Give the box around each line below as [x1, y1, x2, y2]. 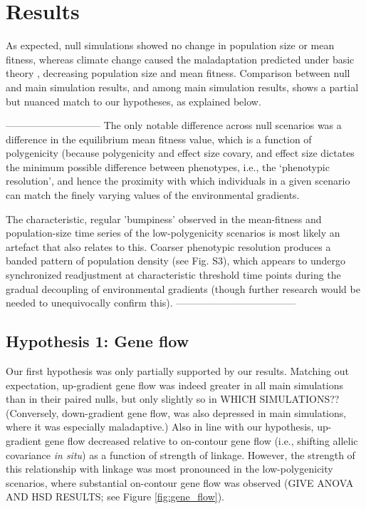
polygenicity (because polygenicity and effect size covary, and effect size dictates [6, 145, 355, 160]
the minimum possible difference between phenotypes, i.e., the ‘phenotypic [6, 159, 330, 174]
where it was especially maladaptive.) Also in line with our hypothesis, [6, 419, 314, 434]
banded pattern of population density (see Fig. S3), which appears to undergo [6, 253, 345, 268]
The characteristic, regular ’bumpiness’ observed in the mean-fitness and [6, 211, 322, 226]
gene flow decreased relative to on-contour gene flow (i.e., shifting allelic [44, 433, 358, 448]
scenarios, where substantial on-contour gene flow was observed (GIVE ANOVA [6, 475, 354, 490]
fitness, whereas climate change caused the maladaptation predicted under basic [6, 51, 355, 66]
